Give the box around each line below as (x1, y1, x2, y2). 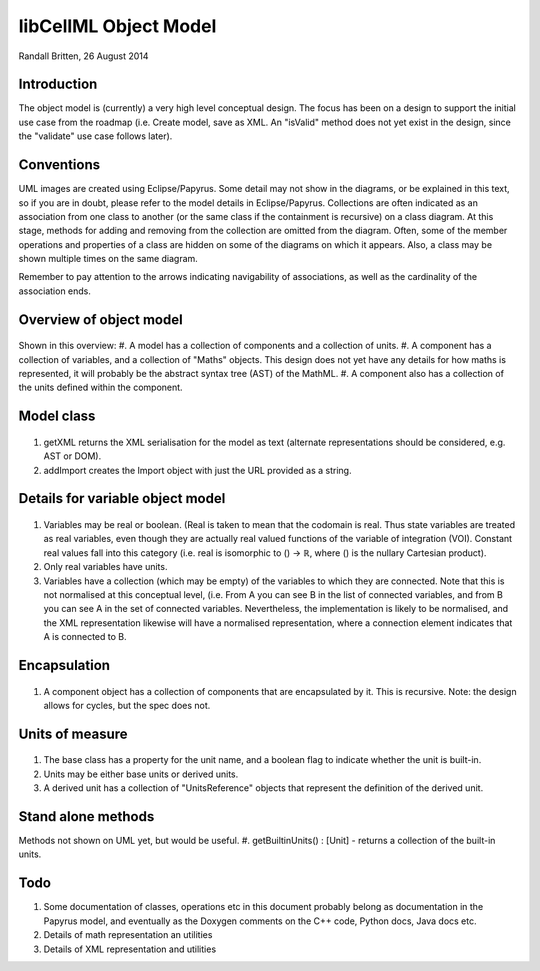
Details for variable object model (18, 490, 226, 507)
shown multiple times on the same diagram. (18, 253, 199, 265)
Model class (18, 408, 96, 425)
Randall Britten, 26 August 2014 (18, 50, 149, 62)
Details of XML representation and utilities (43, 943, 217, 955)
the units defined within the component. (18, 381, 184, 394)
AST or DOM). (43, 450, 102, 462)
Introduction (18, 76, 98, 93)
